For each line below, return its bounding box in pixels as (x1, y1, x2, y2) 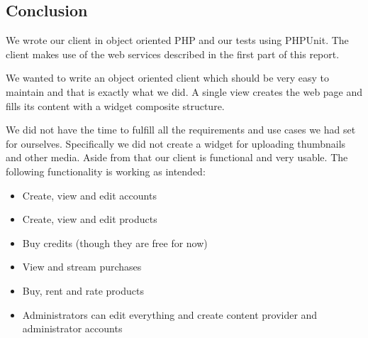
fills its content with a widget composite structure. (6, 98, 225, 113)
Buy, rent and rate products (22, 283, 144, 298)
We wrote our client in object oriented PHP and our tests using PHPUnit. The (6, 33, 349, 48)
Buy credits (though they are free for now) (22, 235, 208, 250)
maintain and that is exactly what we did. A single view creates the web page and (6, 84, 363, 99)
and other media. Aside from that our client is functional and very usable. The (6, 150, 348, 165)
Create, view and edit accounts (22, 187, 157, 202)
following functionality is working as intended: (6, 163, 206, 178)
